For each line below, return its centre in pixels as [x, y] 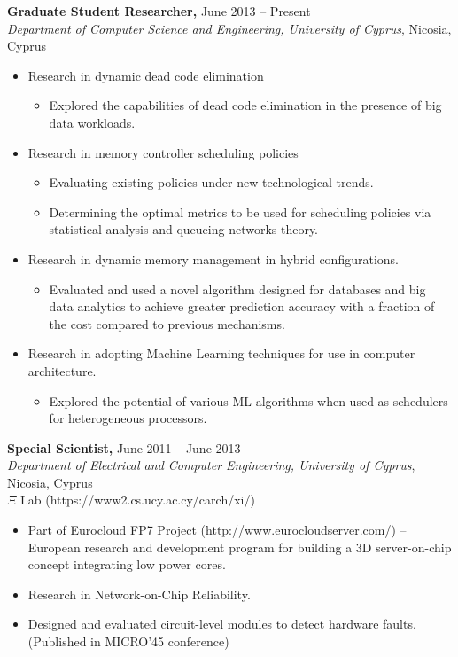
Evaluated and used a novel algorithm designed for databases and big [237, 289]
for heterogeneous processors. [128, 418]
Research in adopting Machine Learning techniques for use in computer [221, 353]
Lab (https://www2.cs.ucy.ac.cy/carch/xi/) [138, 500]
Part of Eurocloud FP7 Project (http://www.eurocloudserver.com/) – [217, 530]
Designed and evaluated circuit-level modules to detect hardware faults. [222, 624]
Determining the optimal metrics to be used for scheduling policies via [240, 211]
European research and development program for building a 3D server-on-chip [240, 547]
